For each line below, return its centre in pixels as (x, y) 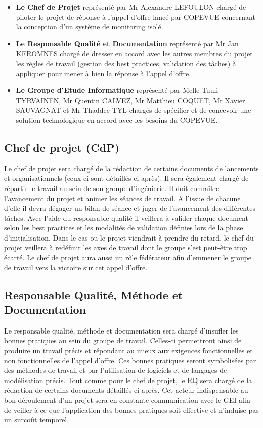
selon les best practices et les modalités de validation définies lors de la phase (124, 228)
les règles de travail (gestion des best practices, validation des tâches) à (126, 63)
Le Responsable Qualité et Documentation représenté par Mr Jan (127, 43)
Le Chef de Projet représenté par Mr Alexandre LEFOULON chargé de (131, 7)
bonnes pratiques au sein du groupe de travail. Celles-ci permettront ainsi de (123, 340)
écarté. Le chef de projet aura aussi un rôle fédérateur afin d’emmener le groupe (128, 257)
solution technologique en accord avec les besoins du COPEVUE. (117, 120)
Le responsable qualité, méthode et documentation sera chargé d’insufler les (121, 330)
